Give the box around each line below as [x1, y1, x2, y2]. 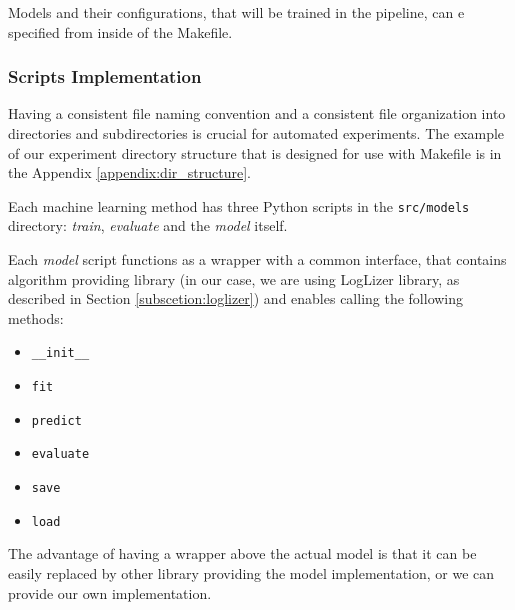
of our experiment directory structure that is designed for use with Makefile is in [8, 142, 502, 163]
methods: [8, 307, 64, 328]
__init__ [31, 346, 90, 361]
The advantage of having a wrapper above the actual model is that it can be [8, 543, 477, 564]
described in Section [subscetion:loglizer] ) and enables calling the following [8, 288, 464, 309]
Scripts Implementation [8, 64, 202, 89]
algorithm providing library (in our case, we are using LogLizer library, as [8, 268, 460, 289]
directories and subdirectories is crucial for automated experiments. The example [8, 123, 505, 143]
